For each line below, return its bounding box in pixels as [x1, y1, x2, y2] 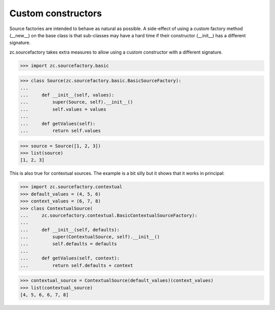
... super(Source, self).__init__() [20, 99, 133, 105]
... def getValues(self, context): [20, 255, 120, 261]
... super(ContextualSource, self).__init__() [20, 234, 160, 240]
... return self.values [20, 128, 101, 134]
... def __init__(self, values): [20, 92, 115, 98]
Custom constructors [9, 8, 102, 19]
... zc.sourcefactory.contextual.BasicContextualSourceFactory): [20, 212, 198, 218]
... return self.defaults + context [20, 263, 133, 268]
